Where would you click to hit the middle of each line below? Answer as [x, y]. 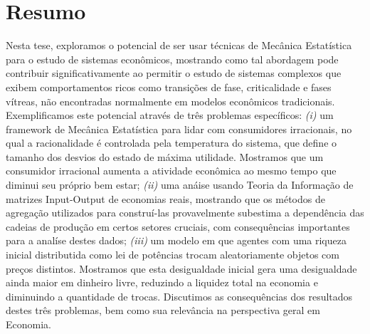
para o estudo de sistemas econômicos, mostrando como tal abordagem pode [172, 59]
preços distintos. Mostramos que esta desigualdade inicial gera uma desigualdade [181, 268]
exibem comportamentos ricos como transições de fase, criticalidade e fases [169, 87]
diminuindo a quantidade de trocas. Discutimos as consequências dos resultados [179, 296]
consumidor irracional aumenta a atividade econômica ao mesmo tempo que [171, 171]
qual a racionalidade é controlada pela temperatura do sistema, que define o [171, 143]
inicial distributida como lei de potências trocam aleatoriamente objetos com [173, 255]
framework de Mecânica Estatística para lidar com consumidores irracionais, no [179, 129]
